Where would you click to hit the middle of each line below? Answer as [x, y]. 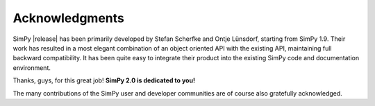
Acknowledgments [69, 18]
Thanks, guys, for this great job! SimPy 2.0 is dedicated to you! [104, 80]
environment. [32, 68]
